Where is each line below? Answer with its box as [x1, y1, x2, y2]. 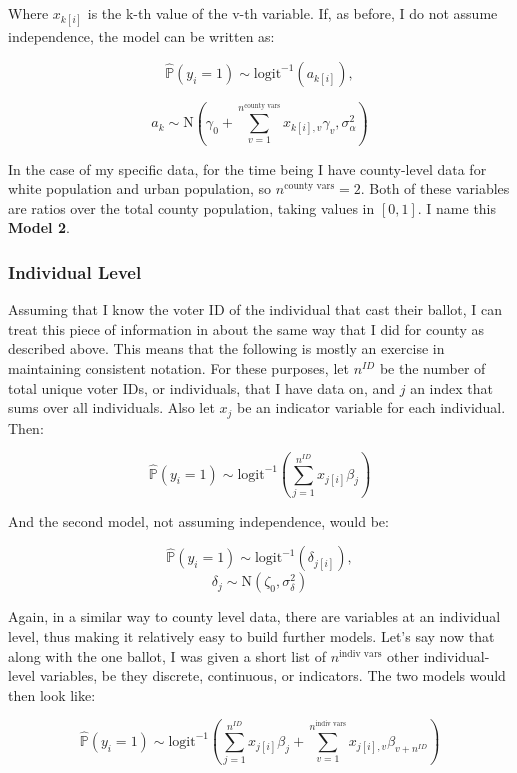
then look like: [8, 684, 96, 705]
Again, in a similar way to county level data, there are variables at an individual [8, 606, 501, 627]
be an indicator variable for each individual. [237, 397, 506, 418]
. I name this [417, 197, 497, 218]
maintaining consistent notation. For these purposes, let [8, 357, 349, 378]
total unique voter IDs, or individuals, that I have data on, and [8, 377, 396, 398]
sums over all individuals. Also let [8, 397, 215, 418]
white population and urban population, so [8, 178, 272, 199]
